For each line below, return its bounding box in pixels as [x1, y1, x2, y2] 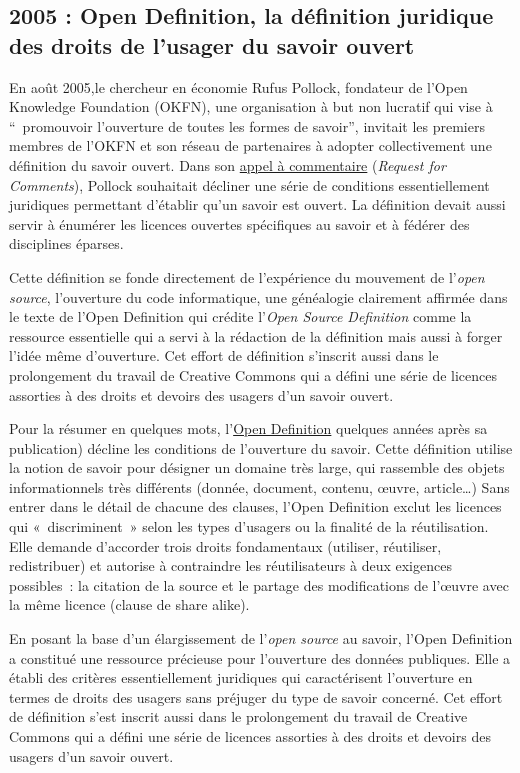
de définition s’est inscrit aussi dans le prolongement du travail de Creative [9, 706, 468, 727]
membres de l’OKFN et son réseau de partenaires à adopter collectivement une [9, 135, 492, 156]
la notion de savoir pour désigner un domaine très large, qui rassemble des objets [9, 457, 505, 478]
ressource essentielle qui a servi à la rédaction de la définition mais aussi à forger [9, 325, 503, 346]
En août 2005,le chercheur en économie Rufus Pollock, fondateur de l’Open [9, 76, 468, 97]
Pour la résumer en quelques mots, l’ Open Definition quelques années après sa [9, 418, 488, 439]
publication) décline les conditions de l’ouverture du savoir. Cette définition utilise [9, 437, 513, 458]
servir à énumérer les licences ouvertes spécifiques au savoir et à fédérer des [9, 213, 470, 234]
